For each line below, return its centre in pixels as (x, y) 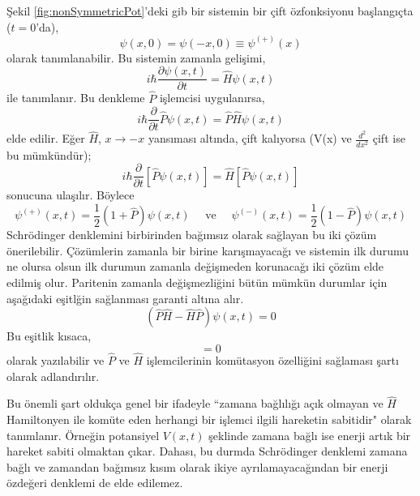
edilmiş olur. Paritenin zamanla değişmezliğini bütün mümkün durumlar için (197, 282)
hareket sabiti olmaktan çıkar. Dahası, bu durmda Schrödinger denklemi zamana (207, 451)
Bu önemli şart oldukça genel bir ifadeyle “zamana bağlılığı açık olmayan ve (195, 403)
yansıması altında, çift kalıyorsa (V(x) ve (250, 138)
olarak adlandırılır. (53, 376)
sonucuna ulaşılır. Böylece (71, 195)
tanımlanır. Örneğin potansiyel (83, 435)
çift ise (389, 138)
